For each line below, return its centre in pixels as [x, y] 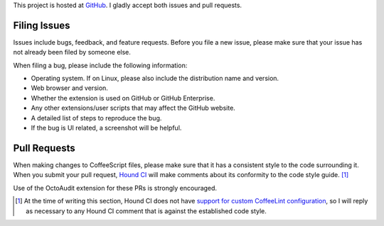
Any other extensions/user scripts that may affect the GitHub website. [133, 108]
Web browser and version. [69, 88]
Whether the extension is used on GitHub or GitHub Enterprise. [123, 98]
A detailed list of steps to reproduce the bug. [96, 118]
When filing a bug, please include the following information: [100, 65]
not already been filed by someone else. [72, 52]
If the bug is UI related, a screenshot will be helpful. [106, 128]
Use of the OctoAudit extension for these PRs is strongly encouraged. [115, 188]
